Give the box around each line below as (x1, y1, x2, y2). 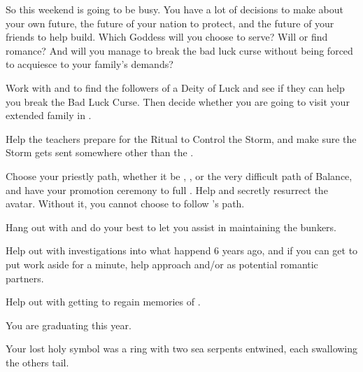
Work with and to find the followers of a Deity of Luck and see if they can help (6, 80, 345, 95)
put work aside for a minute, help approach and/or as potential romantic (6, 256, 318, 271)
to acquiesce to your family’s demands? (6, 57, 173, 71)
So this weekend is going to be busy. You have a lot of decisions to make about (6, 2, 343, 16)
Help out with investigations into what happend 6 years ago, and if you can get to (6, 243, 358, 258)
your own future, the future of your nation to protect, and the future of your (6, 15, 334, 30)
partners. (6, 270, 44, 285)
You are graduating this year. (6, 317, 131, 332)
